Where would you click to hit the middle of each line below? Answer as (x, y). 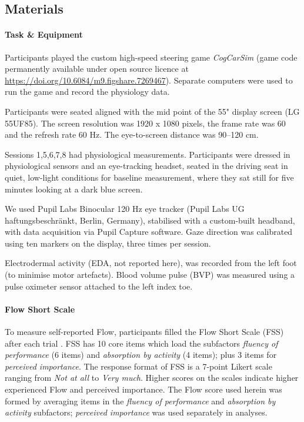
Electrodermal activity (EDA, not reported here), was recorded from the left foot (151, 263)
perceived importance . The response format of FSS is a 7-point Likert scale (138, 366)
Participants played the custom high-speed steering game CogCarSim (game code (151, 57)
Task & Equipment (44, 34)
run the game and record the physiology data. (87, 92)
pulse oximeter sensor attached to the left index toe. (99, 286)
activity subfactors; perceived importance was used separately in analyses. (136, 412)
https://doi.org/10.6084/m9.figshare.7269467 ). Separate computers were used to (149, 80)
